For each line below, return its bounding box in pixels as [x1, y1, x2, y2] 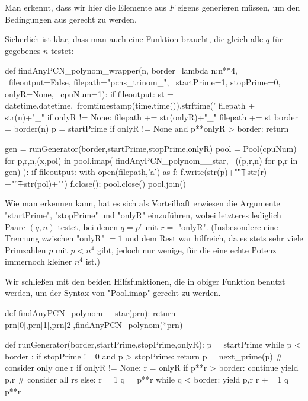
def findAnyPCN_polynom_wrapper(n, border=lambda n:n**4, [5, 64, 238, 77]
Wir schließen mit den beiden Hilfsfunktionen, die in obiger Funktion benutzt [5, 275, 285, 287]
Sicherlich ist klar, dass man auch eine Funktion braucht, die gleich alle [5, 33, 264, 45]
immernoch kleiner [5, 255, 72, 268]
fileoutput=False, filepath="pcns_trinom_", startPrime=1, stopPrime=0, [8, 75, 281, 88]
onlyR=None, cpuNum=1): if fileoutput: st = [5, 87, 174, 100]
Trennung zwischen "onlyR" [5, 232, 104, 244]
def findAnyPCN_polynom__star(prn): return [5, 307, 176, 319]
